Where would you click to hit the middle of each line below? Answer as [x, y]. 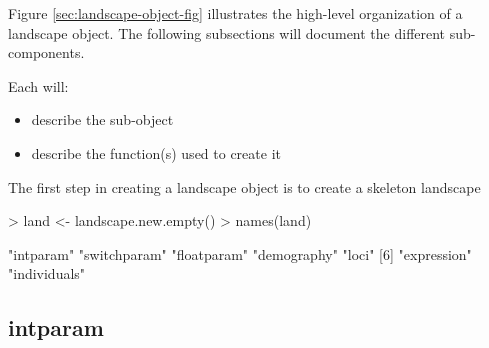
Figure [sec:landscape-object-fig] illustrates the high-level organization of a [235, 13]
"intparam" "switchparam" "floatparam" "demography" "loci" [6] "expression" [240, 253]
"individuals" [47, 273]
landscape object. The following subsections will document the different [227, 32]
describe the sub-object [102, 119]
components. [46, 52]
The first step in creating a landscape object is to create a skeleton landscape [244, 186]
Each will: [38, 85]
